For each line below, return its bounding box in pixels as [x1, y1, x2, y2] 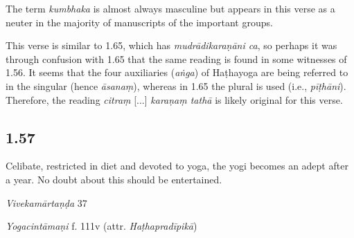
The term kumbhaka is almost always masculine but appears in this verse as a [6, 1, 335, 15]
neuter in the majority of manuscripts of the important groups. [6, 15, 273, 29]
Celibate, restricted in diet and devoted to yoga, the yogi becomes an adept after [6, 158, 348, 173]
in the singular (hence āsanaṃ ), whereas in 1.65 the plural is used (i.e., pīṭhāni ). [6, 78, 346, 93]
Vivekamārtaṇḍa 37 [6, 195, 87, 210]
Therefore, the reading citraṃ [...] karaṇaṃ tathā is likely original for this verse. [6, 92, 343, 107]
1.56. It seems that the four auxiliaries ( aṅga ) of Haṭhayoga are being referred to [6, 65, 348, 80]
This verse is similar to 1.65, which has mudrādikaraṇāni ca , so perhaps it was [6, 38, 337, 53]
